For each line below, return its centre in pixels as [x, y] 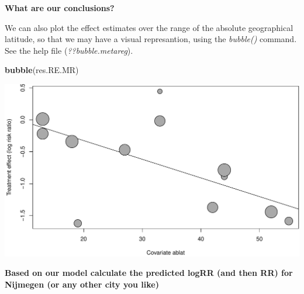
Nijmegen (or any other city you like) [82, 284]
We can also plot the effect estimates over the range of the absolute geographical [149, 27]
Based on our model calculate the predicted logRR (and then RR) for [149, 273]
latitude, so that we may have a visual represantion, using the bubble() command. [151, 39]
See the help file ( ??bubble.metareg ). [69, 50]
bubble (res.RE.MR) [42, 70]
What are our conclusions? [60, 8]
